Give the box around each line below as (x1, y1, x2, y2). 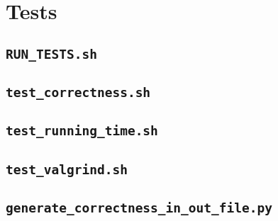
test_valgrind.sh (6, 161, 128, 177)
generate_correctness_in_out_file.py (6, 200, 272, 216)
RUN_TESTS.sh (6, 46, 97, 62)
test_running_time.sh (6, 123, 158, 139)
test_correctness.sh (6, 85, 151, 101)
